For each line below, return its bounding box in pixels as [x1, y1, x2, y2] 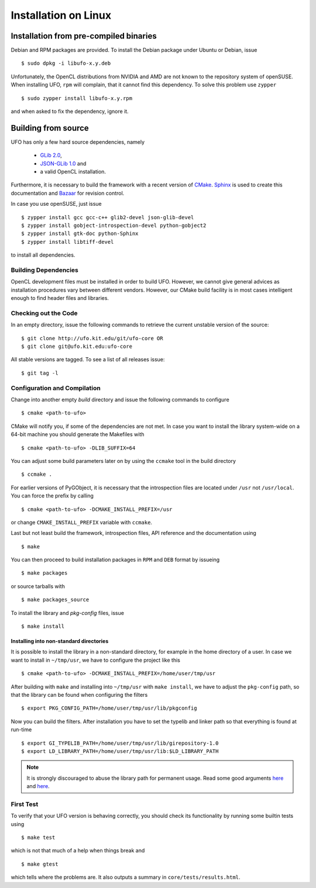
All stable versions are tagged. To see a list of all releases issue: [11, 356, 165, 363]
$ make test [21, 834, 56, 841]
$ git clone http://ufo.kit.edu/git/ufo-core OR [21, 335, 163, 341]
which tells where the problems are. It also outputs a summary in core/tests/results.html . [11, 874, 241, 881]
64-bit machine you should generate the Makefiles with [11, 431, 145, 438]
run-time [11, 726, 32, 733]
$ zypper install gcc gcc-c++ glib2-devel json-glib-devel [21, 214, 194, 220]
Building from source [11, 123, 89, 133]
